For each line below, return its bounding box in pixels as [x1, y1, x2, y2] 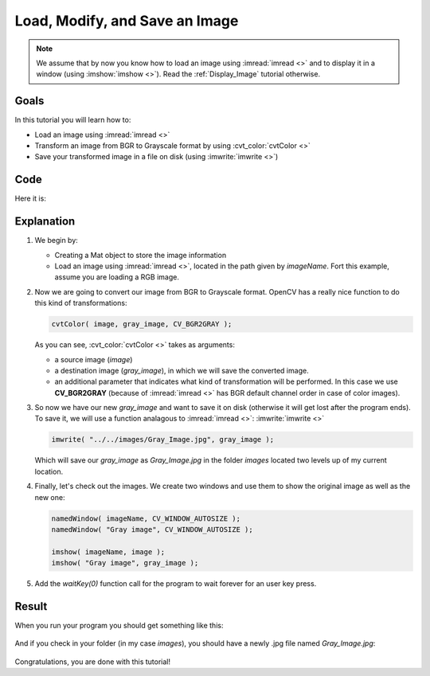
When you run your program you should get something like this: [14, 621, 224, 631]
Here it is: [14, 193, 47, 203]
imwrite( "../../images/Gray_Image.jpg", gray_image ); [51, 435, 275, 444]
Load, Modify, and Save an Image [14, 12, 239, 29]
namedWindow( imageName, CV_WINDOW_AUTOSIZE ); [51, 514, 240, 523]
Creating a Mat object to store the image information [54, 250, 227, 260]
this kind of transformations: [34, 299, 127, 308]
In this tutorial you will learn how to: [14, 115, 131, 125]
